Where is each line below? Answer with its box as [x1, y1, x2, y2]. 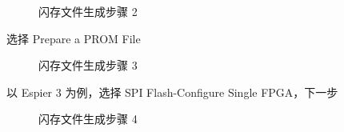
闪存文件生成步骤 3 [38, 57, 138, 74]
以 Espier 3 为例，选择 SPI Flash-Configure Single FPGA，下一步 [6, 83, 338, 100]
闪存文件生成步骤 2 [38, 3, 138, 19]
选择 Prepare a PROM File [6, 30, 141, 46]
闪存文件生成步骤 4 [38, 110, 138, 127]
